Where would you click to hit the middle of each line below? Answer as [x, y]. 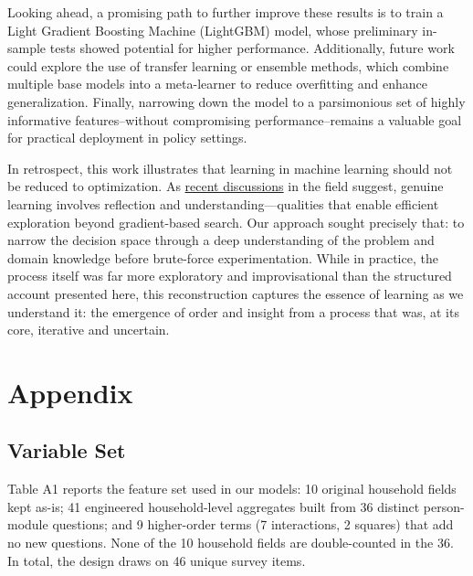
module [28, 524]
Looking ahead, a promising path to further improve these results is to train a [226, 12]
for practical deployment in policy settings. [127, 138]
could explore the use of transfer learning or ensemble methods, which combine [228, 65]
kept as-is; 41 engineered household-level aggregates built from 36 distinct [214, 506]
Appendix [70, 392]
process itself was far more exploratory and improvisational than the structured [230, 276]
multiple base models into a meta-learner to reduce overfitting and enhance [217, 84]
